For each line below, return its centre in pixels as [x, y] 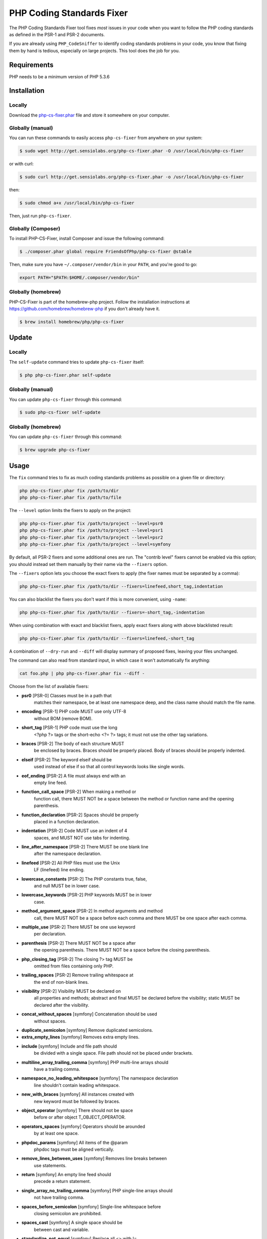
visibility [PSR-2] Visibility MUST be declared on [71, 991]
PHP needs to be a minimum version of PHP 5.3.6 [59, 76]
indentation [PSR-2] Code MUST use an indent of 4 [74, 831]
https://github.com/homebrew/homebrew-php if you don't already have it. [85, 309]
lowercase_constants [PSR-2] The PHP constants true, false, [84, 879]
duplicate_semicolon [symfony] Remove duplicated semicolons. [87, 1030]
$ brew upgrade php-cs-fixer [55, 450]
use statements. [50, 1165]
